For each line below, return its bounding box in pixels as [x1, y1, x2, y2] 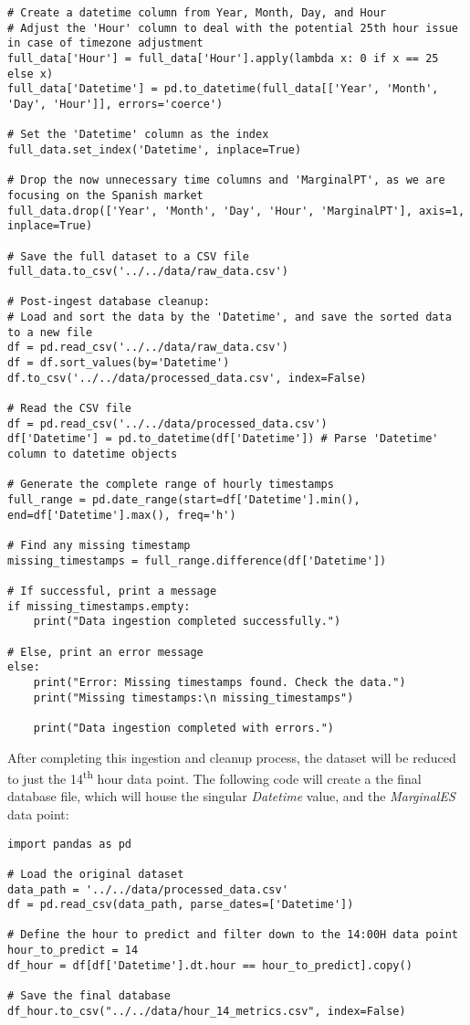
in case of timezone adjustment [7, 37, 204, 50]
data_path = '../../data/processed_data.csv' [7, 882, 288, 896]
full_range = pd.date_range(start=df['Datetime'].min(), [7, 493, 360, 506]
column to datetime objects [7, 448, 178, 461]
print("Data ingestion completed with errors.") [33, 721, 334, 734]
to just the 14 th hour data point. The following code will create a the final [7, 766, 422, 787]
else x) [7, 67, 54, 80]
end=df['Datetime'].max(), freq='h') [7, 508, 236, 522]
